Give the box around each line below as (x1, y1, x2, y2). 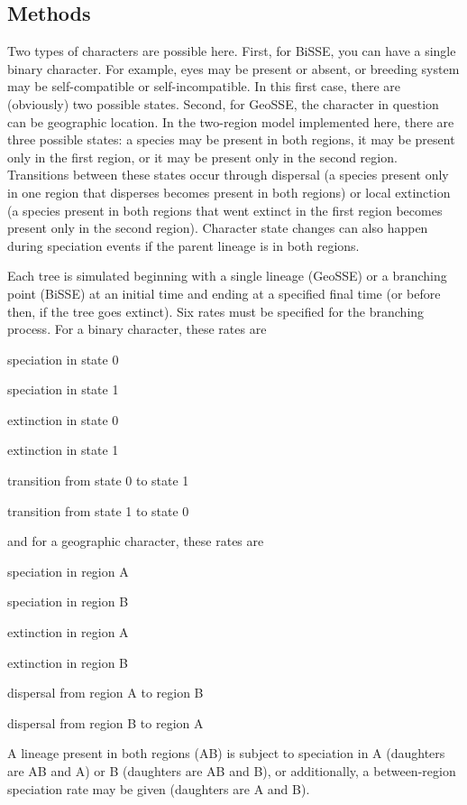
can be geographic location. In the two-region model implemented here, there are (7, 112, 454, 131)
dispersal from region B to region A (7, 713, 204, 732)
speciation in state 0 (7, 349, 119, 368)
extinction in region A (7, 623, 129, 642)
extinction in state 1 (7, 440, 119, 459)
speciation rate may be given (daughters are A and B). (7, 779, 310, 798)
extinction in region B (7, 652, 129, 671)
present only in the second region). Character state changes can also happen (7, 218, 428, 237)
